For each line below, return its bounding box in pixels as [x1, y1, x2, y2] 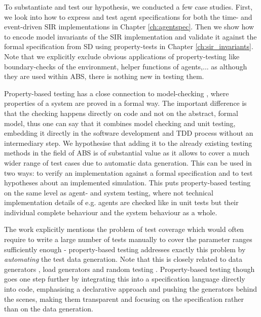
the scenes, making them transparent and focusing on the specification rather [4, 293, 244, 304]
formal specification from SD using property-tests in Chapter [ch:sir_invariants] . [4, 41, 253, 52]
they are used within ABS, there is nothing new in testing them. [4, 71, 204, 82]
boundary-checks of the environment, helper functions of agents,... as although [4, 61, 247, 71]
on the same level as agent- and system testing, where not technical [4, 187, 213, 197]
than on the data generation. [4, 303, 93, 314]
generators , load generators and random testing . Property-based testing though [4, 263, 255, 274]
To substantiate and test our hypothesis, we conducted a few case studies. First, [4, 2, 253, 12]
